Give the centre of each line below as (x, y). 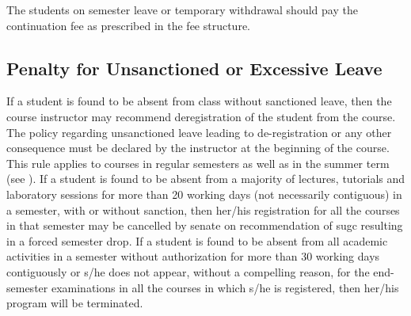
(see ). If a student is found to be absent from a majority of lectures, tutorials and (206, 179)
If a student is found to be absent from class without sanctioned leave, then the (199, 101)
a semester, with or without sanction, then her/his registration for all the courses (203, 209)
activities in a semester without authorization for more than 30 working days (193, 256)
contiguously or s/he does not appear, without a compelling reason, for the (188, 271)
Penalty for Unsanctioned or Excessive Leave (194, 68)
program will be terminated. (75, 303)
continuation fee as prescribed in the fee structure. (128, 25)
